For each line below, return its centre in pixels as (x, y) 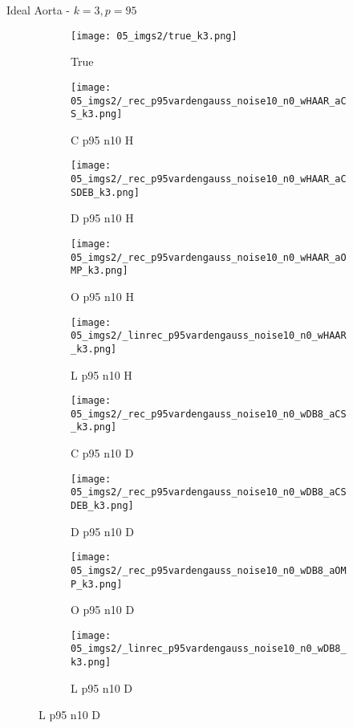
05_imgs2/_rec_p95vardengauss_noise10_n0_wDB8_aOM (209, 570)
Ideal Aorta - (38, 10)
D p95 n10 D (102, 531)
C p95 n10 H (102, 139)
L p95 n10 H (101, 374)
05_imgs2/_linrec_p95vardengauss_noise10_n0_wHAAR (209, 336)
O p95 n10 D (103, 610)
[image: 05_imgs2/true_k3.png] (154, 36)
